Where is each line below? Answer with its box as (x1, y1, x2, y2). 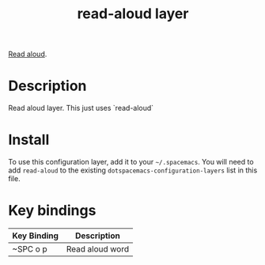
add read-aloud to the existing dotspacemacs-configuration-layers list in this (8, 165, 258, 175)
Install (8, 131, 50, 149)
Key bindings (8, 202, 97, 220)
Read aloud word (66, 244, 130, 254)
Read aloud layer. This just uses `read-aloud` (8, 104, 154, 113)
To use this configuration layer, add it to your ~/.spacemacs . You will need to (8, 157, 255, 167)
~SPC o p (12, 244, 47, 254)
